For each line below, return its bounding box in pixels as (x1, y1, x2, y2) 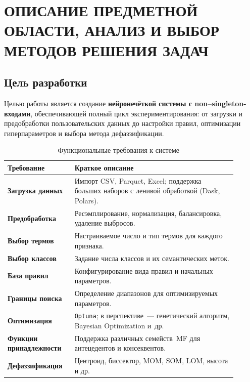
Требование (8, 162, 45, 173)
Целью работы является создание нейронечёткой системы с (4, 98, 192, 108)
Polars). (74, 195, 99, 205)
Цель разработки (4, 74, 87, 90)
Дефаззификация (8, 360, 63, 371)
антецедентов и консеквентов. (74, 343, 166, 353)
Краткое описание (74, 162, 134, 173)
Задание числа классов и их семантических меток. (74, 252, 229, 263)
